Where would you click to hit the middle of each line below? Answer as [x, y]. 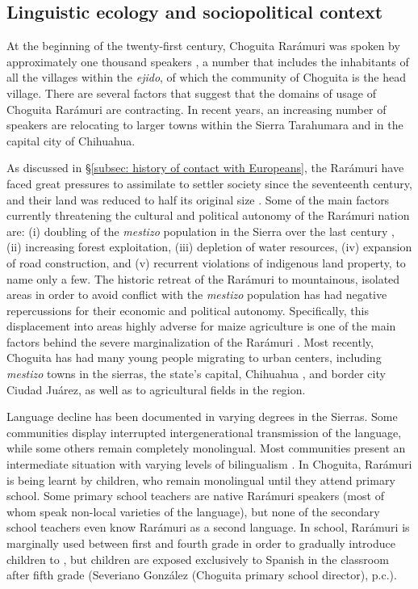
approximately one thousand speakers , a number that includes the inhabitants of [208, 61]
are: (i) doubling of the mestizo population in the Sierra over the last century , [201, 231]
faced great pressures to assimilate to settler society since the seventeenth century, [209, 183]
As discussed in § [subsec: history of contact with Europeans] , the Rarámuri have [205, 168]
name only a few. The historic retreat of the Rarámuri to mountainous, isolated [203, 278]
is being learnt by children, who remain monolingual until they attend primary [201, 480]
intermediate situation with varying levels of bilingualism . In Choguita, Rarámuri [209, 464]
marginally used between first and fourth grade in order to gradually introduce [201, 543]
